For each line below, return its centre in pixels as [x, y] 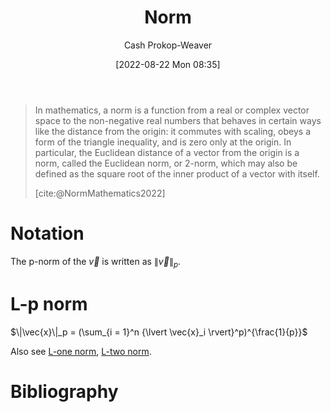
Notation [47, 233]
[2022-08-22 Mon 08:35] [168, 64]
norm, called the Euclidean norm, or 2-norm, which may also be [166, 163]
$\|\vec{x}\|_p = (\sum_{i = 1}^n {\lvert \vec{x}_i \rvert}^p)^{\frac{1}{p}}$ [159, 332]
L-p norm [49, 303]
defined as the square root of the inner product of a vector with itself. [177, 173]
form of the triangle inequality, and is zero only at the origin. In [163, 142]
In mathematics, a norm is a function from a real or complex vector [172, 110]
